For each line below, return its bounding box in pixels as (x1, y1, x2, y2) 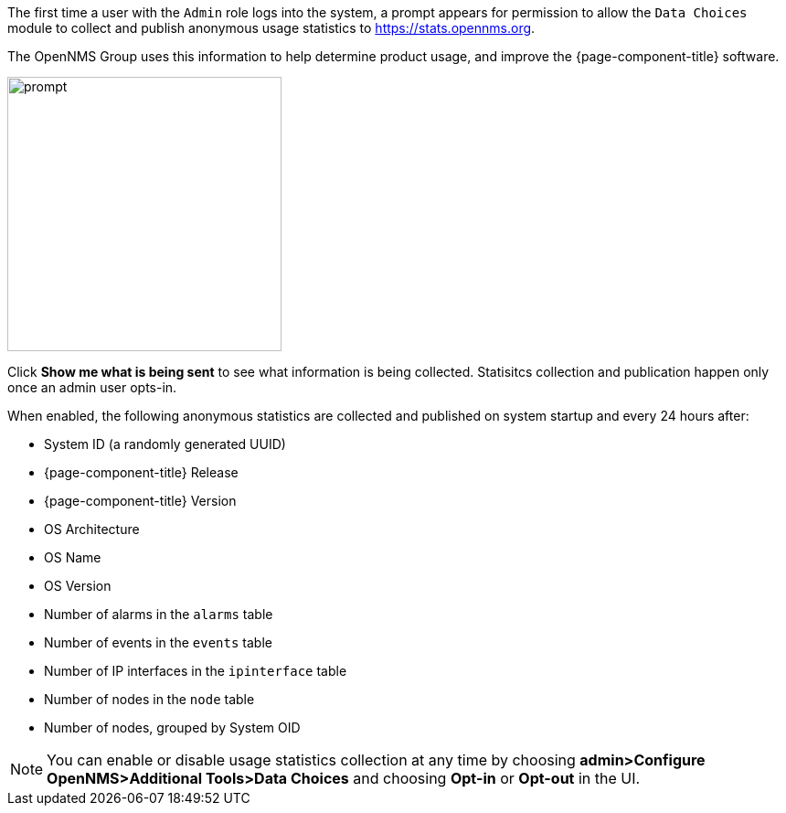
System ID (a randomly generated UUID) (44, 436, 286, 452)
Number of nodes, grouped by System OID (44, 720, 301, 735)
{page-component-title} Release (44, 465, 239, 480)
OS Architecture (44, 521, 140, 537)
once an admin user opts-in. (7, 380, 177, 395)
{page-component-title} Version (44, 493, 237, 508)
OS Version (44, 578, 112, 594)
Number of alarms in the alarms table (44, 606, 273, 622)
